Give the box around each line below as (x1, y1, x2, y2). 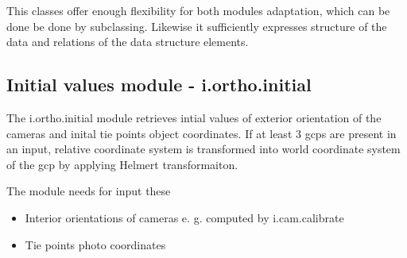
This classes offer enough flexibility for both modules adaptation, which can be (6, 2, 390, 18)
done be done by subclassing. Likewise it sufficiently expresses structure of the (6, 17, 387, 34)
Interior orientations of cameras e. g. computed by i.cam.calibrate (25, 209, 344, 225)
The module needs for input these (6, 183, 171, 199)
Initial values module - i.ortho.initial (6, 72, 312, 97)
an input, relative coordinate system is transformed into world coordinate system (6, 141, 401, 157)
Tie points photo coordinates (25, 236, 166, 252)
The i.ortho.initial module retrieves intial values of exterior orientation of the (6, 109, 382, 125)
